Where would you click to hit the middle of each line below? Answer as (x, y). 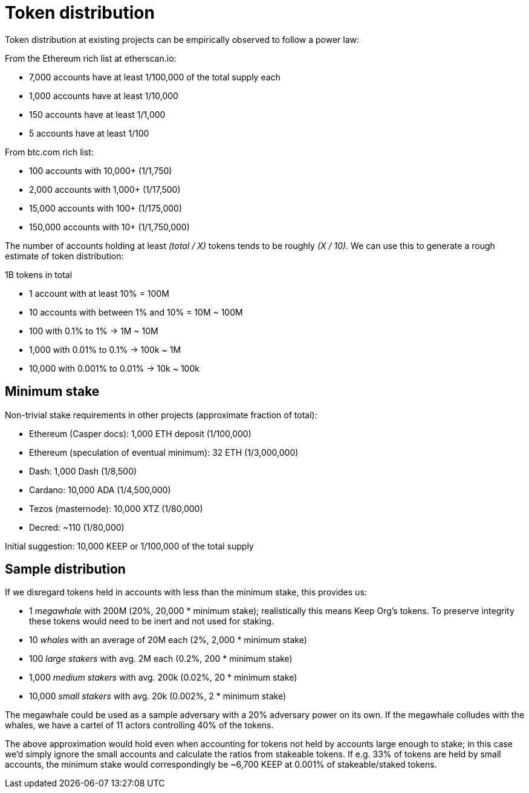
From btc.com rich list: (49, 152)
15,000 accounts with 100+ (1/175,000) (106, 208)
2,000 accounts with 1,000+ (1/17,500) (105, 189)
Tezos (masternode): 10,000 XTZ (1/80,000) (116, 508)
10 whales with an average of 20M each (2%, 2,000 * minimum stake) (168, 640)
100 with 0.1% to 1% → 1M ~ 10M (94, 331)
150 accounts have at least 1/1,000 (97, 114)
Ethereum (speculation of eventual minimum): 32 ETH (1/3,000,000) (164, 452)
